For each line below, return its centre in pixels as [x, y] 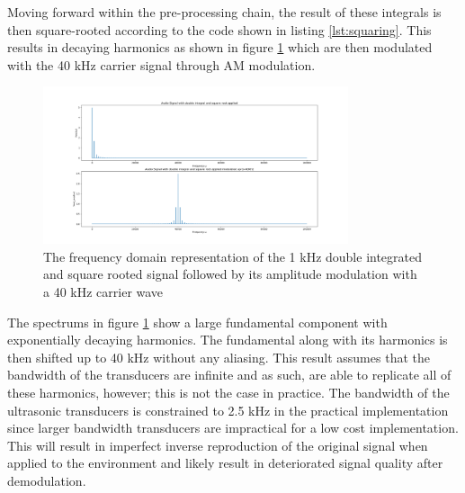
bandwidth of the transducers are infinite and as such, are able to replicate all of [229, 375]
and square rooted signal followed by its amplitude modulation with [230, 274]
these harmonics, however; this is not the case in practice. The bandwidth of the [228, 393]
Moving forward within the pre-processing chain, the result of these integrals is [224, 12]
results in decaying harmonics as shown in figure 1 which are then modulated [220, 47]
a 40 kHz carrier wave [103, 292]
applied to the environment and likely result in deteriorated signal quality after [225, 463]
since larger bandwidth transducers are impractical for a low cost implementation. [233, 428]
